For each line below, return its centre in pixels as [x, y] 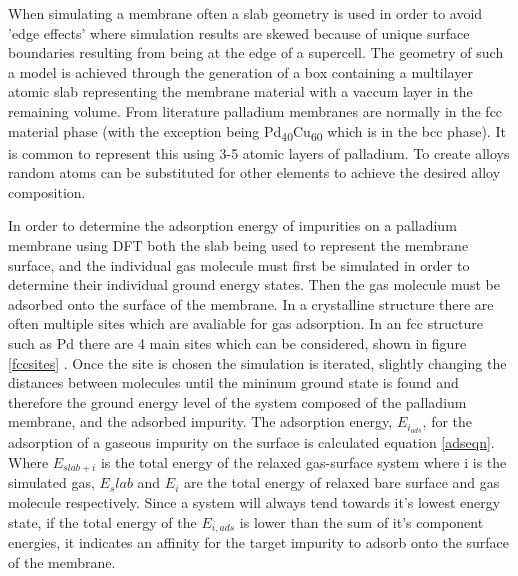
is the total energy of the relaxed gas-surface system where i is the [303, 461]
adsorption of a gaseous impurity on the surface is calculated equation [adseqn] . [251, 442]
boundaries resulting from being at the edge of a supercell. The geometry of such [256, 52]
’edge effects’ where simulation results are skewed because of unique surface [239, 32]
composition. [47, 191]
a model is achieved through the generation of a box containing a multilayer [240, 71]
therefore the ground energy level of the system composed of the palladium [237, 401]
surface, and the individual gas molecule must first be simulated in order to [239, 264]
